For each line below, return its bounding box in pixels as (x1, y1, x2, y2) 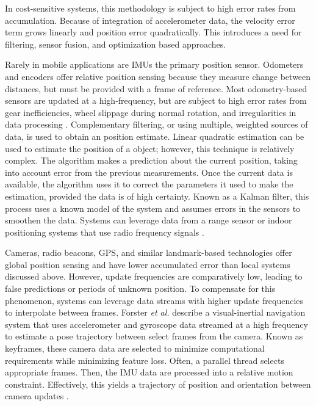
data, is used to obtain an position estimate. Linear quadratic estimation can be (5, 129, 304, 142)
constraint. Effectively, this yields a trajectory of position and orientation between (5, 377, 311, 390)
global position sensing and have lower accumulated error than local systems (5, 258, 290, 270)
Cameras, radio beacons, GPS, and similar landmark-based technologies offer (5, 246, 292, 259)
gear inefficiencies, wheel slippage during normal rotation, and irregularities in (5, 106, 296, 118)
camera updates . (5, 390, 69, 402)
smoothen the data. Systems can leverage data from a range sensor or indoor (5, 214, 292, 227)
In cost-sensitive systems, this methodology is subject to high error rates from (5, 2, 296, 14)
